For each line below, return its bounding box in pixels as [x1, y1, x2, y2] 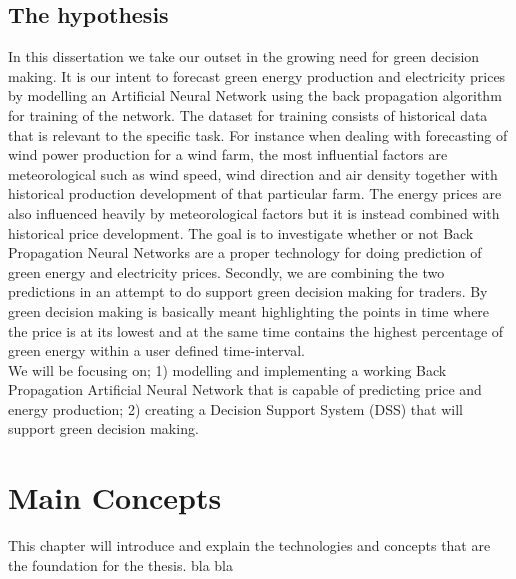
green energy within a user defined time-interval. [8, 340, 305, 361]
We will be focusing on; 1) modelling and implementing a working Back [8, 359, 447, 380]
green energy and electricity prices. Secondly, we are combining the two [8, 261, 445, 282]
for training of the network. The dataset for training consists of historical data [8, 104, 488, 125]
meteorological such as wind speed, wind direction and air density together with [8, 163, 498, 184]
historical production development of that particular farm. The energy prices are [8, 183, 502, 204]
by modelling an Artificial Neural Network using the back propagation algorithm [8, 85, 502, 106]
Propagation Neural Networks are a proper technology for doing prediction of [8, 242, 482, 263]
